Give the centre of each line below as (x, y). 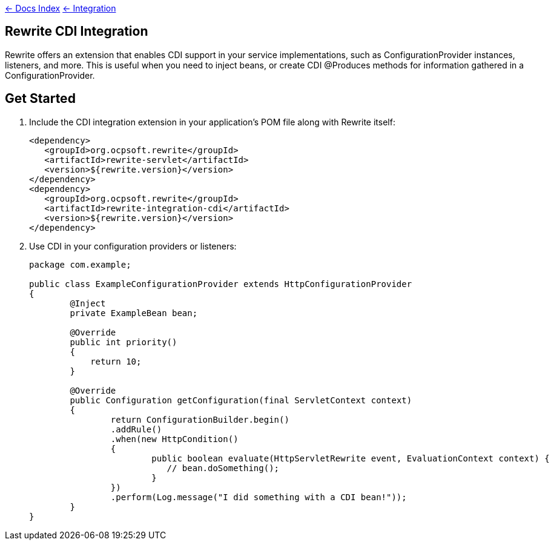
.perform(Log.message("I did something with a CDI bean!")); (259, 497)
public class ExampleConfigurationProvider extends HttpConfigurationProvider (221, 284)
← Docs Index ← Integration (61, 8)
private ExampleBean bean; (134, 313)
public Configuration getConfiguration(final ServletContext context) (241, 400)
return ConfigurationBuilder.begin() (200, 419)
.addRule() (136, 429)
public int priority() (124, 342)
